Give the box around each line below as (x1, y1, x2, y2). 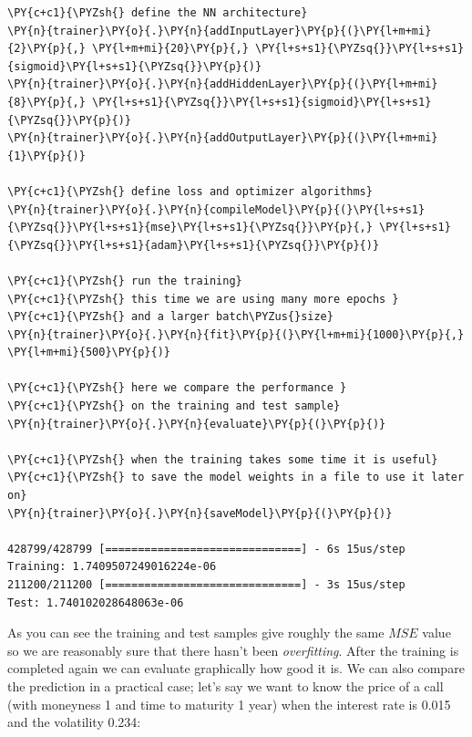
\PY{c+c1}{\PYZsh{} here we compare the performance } (7, 381, 347, 395)
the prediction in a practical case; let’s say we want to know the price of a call (7, 676, 444, 695)
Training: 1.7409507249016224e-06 (7, 560, 217, 574)
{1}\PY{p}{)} (7, 149, 86, 162)
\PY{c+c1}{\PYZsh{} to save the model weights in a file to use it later (7, 471, 465, 484)
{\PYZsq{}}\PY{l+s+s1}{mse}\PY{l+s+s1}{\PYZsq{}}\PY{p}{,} (7, 221, 373, 234)
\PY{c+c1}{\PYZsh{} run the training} (7, 274, 242, 287)
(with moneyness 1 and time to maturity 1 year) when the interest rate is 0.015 (7, 694, 451, 713)
